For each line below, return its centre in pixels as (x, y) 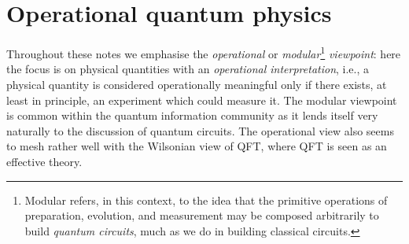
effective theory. (44, 161)
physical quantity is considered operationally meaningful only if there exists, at (197, 84)
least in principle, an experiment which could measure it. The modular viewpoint (202, 100)
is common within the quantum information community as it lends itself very (192, 115)
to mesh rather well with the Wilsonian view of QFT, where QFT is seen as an (197, 146)
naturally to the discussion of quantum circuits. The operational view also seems (200, 130)
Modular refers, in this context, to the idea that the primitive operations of (206, 200)
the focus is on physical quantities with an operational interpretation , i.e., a (188, 69)
